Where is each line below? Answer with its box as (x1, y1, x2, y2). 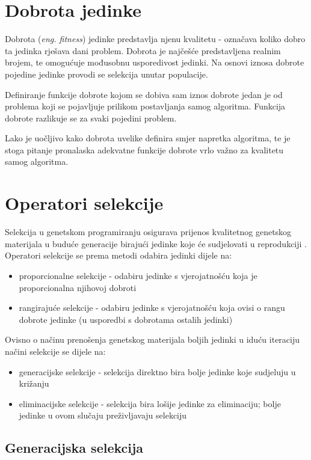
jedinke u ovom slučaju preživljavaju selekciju (19, 409, 187, 422)
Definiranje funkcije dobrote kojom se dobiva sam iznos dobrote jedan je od (5, 88, 283, 100)
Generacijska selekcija (5, 438, 144, 457)
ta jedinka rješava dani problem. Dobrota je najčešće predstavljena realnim (5, 44, 281, 57)
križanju (19, 377, 49, 390)
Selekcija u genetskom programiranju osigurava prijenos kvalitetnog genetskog (5, 225, 292, 238)
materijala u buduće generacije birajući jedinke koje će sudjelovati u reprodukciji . (5, 237, 307, 250)
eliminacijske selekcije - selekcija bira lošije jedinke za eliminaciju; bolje (19, 397, 281, 409)
